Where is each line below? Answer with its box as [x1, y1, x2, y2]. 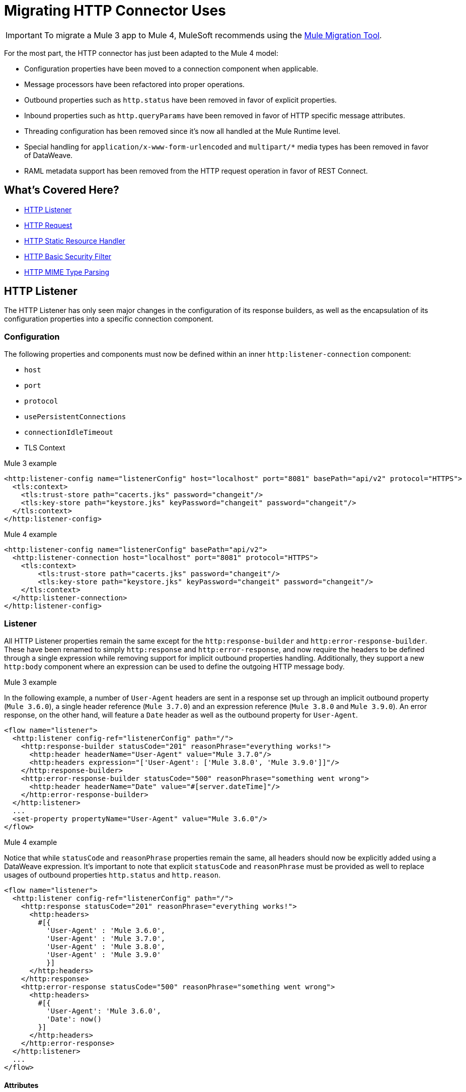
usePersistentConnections [24, 413, 126, 421]
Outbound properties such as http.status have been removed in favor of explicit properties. [24, 95, 337, 104]
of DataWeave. [24, 150, 73, 160]
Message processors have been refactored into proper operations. [24, 80, 245, 89]
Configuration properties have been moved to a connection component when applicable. [24, 64, 319, 73]
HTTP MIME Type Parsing [24, 267, 110, 276]
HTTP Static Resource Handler [24, 236, 125, 245]
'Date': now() [46, 1015, 102, 1023]
